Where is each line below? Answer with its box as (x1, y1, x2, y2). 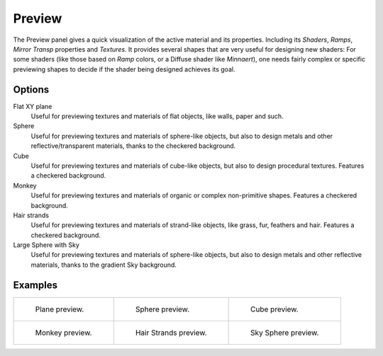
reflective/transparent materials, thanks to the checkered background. (30, 142, 236, 150)
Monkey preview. (35, 328, 92, 338)
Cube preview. (250, 304, 299, 314)
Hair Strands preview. (135, 328, 207, 338)
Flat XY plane (13, 102, 52, 110)
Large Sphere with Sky (13, 241, 79, 249)
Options (13, 84, 50, 96)
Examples (13, 279, 58, 291)
